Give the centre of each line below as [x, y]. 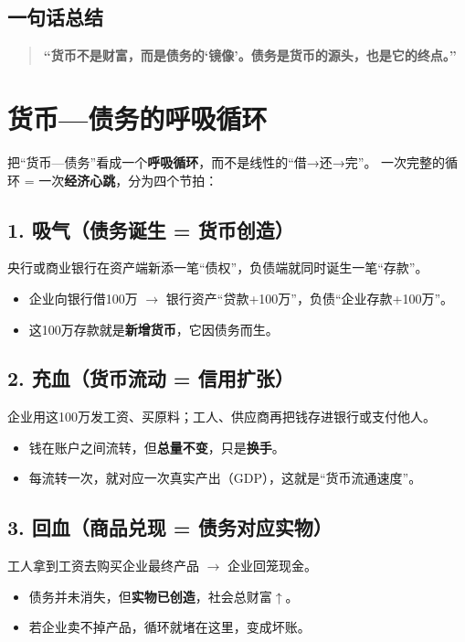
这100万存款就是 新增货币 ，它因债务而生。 [153, 329]
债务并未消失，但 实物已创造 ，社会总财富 [150, 596]
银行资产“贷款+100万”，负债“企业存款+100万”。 [310, 298]
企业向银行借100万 [83, 298]
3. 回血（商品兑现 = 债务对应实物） [170, 527]
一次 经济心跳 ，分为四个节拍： [128, 180]
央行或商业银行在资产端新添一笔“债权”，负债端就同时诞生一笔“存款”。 [218, 267]
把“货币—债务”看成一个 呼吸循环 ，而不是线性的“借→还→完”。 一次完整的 [227, 161]
